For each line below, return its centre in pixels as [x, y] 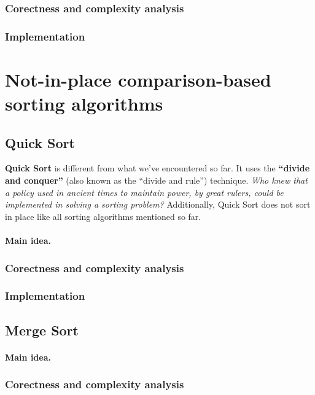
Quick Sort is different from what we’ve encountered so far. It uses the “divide [157, 168]
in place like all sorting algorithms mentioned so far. [103, 216]
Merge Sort [42, 330]
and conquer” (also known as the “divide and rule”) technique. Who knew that [156, 180]
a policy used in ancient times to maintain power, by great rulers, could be [144, 192]
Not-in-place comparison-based [138, 79]
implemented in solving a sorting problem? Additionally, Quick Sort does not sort [158, 204]
